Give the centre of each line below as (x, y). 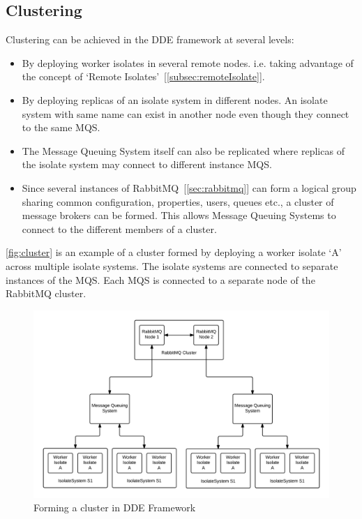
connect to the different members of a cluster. (119, 228)
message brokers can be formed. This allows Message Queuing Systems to (179, 215)
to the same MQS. (61, 127)
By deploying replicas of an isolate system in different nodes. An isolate (175, 99)
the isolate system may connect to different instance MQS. (147, 164)
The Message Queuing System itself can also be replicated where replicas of (183, 150)
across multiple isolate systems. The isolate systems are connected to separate (172, 265)
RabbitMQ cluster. (46, 293)
